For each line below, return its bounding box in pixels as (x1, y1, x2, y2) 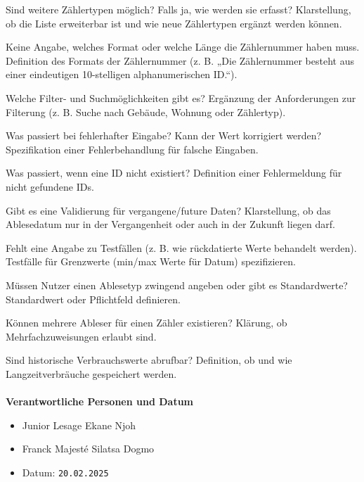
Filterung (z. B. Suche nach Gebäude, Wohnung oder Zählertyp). (6, 104, 286, 119)
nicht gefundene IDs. (6, 179, 94, 194)
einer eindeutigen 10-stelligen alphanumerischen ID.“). (6, 67, 238, 82)
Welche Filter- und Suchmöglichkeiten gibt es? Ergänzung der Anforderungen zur (6, 90, 356, 105)
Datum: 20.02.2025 (22, 464, 109, 479)
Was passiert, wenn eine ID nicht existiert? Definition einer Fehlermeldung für (6, 165, 342, 180)
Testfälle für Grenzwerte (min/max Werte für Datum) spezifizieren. (6, 254, 296, 269)
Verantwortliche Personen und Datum (6, 394, 194, 409)
